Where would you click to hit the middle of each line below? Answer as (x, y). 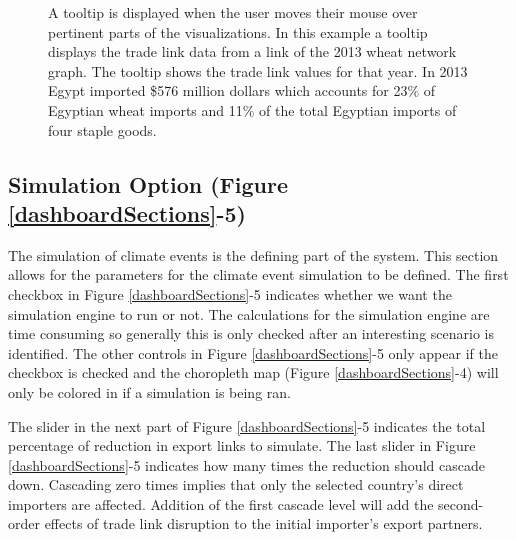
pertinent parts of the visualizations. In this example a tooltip (238, 31)
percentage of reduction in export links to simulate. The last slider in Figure (242, 445)
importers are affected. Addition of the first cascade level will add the (221, 503)
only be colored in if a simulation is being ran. (149, 391)
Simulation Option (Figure (148, 183)
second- (461, 503)
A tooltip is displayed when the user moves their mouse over (233, 12)
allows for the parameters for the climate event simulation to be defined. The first (258, 274)
